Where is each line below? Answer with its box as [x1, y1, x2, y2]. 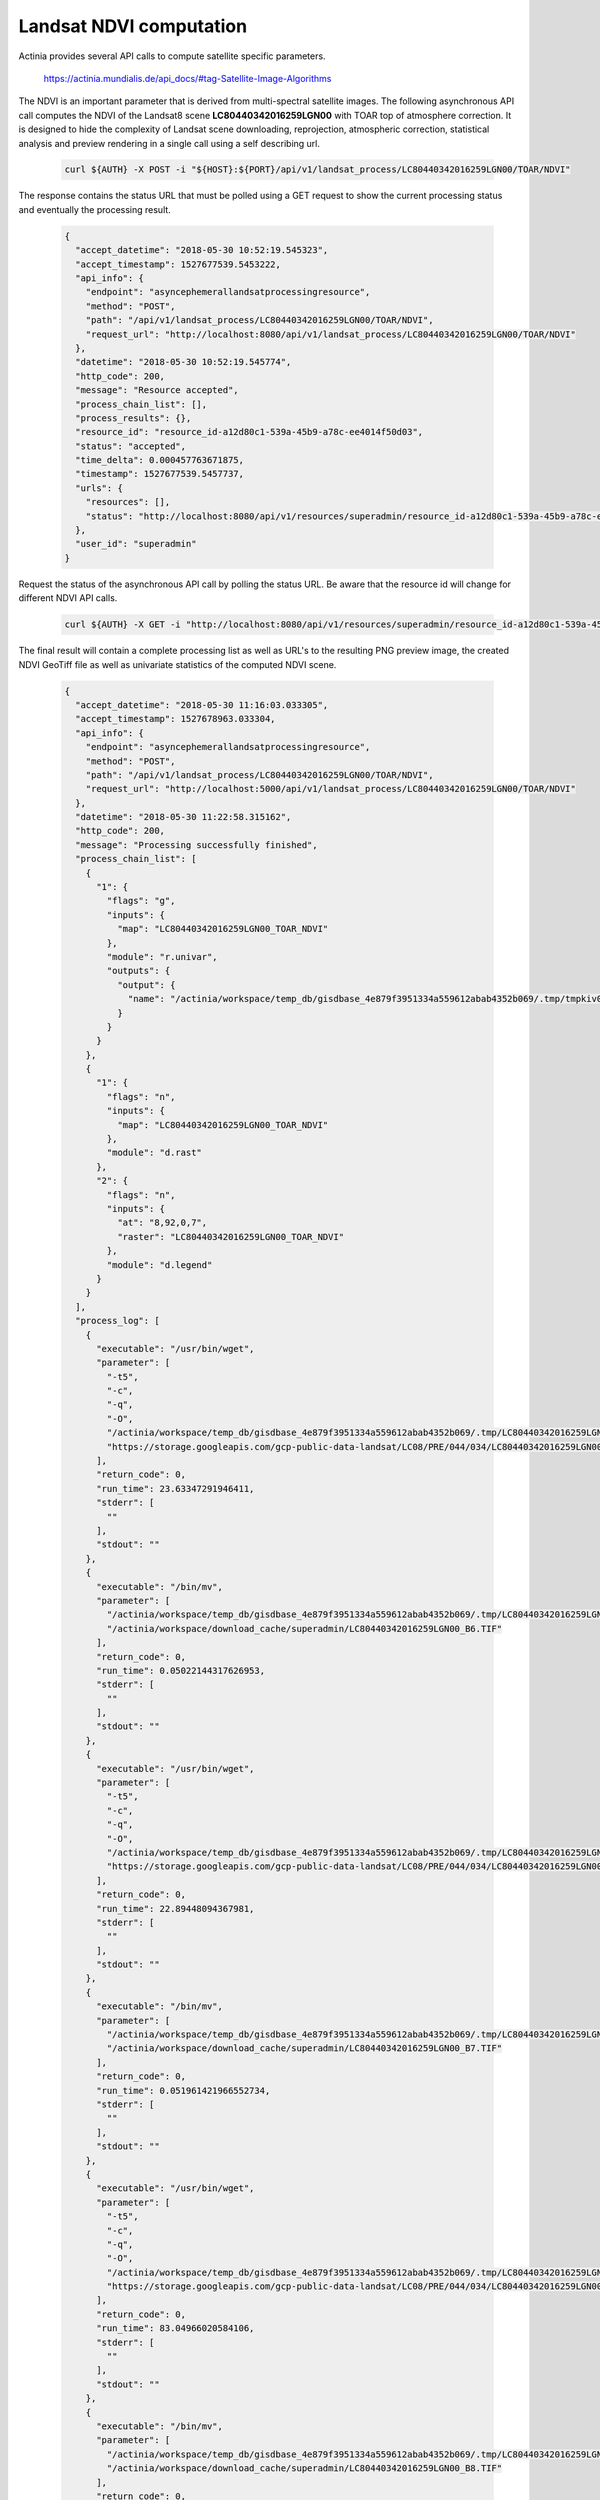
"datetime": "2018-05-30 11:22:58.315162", [75, 811, 292, 823]
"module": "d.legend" [106, 1259, 213, 1270]
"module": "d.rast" [106, 1147, 202, 1159]
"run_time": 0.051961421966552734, [96, 2085, 271, 2096]
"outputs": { [106, 965, 171, 977]
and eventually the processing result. [18, 203, 172, 215]
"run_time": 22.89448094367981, [96, 1903, 255, 1914]
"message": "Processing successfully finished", [75, 839, 319, 850]
